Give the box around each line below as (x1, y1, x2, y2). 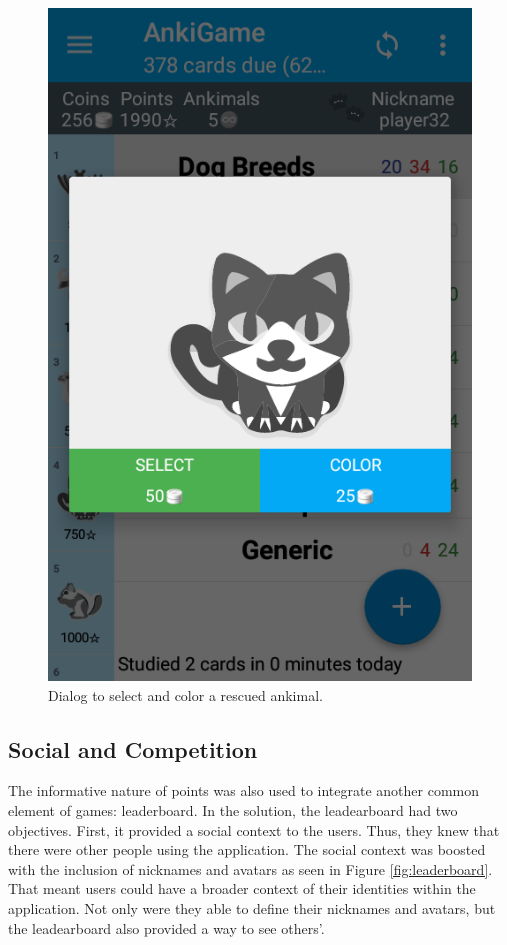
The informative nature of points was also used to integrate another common (8, 780, 480, 801)
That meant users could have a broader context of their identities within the (8, 878, 476, 899)
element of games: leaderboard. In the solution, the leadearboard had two (8, 800, 458, 821)
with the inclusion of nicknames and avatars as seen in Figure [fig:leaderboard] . (8, 858, 493, 879)
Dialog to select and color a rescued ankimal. (48, 684, 323, 705)
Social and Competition (8, 733, 258, 764)
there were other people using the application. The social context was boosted (8, 839, 486, 860)
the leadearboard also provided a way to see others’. (8, 917, 325, 938)
